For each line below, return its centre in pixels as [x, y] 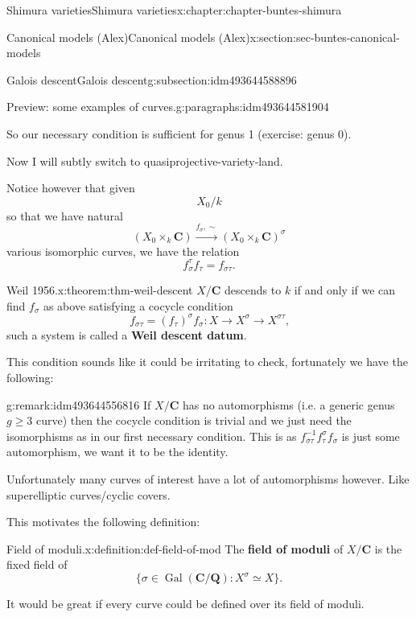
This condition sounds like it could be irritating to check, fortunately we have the [207, 362]
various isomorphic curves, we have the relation [123, 251]
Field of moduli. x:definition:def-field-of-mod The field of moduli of [175, 548]
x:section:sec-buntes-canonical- [325, 37]
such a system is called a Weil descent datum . [127, 334]
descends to [253, 290]
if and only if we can [345, 290]
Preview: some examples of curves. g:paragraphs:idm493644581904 [168, 107]
